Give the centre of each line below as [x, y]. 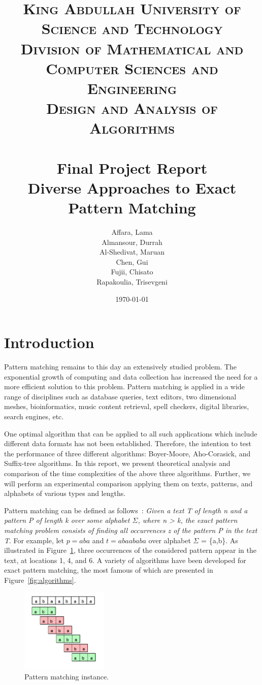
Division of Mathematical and [132, 48]
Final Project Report [132, 167]
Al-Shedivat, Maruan [132, 252]
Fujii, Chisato [132, 272]
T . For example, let [34, 540]
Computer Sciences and [132, 68]
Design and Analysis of [132, 108]
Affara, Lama [132, 232]
